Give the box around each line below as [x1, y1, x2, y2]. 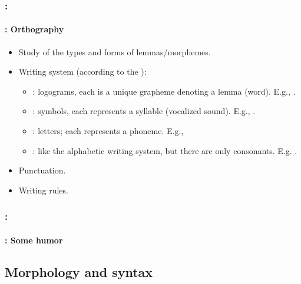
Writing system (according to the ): [18, 65, 147, 78]
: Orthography [5, 23, 64, 35]
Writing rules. [18, 183, 68, 196]
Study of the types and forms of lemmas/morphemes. [18, 45, 211, 58]
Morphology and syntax [5, 262, 153, 280]
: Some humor [5, 233, 63, 246]
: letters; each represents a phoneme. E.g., [32, 125, 184, 137]
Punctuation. [18, 164, 66, 176]
